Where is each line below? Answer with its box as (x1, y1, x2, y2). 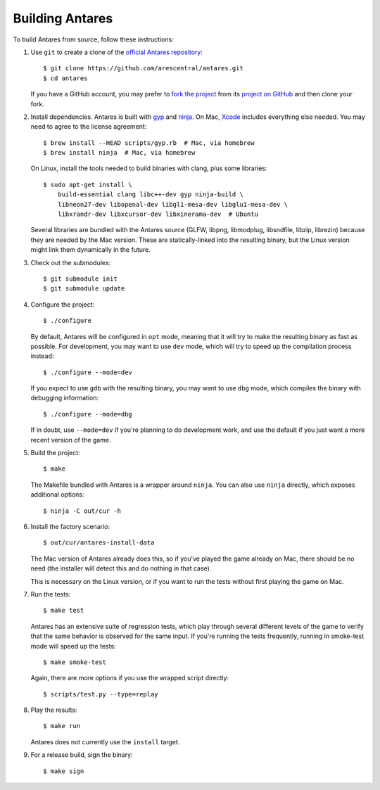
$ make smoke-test (43, 658, 107, 666)
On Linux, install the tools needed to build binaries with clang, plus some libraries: (30, 164, 267, 172)
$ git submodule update (43, 285, 125, 293)
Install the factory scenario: (30, 523, 110, 530)
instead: (30, 352, 54, 360)
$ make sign (43, 767, 84, 775)
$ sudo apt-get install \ (43, 180, 133, 189)
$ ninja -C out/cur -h (43, 507, 122, 515)
